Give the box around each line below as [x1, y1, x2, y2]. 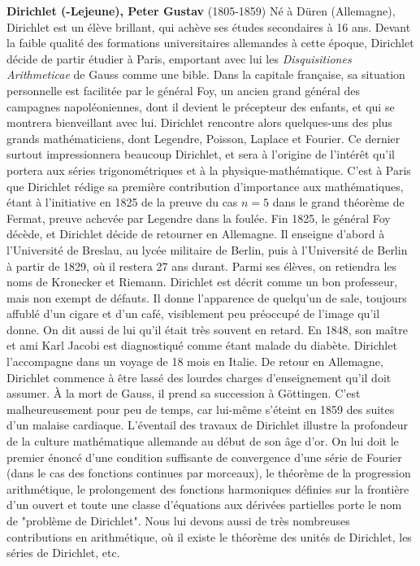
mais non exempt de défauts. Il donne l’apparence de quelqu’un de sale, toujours [6, 289, 407, 306]
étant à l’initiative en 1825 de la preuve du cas [6, 194, 238, 211]
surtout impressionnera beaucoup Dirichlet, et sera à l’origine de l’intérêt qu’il [6, 146, 395, 163]
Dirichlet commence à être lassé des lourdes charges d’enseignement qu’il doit [6, 368, 392, 385]
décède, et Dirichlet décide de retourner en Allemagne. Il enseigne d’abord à [6, 225, 385, 242]
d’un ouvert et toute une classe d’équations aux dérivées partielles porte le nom [6, 496, 402, 513]
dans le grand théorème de [272, 194, 405, 211]
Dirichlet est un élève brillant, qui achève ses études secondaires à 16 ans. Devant [6, 18, 411, 35]
